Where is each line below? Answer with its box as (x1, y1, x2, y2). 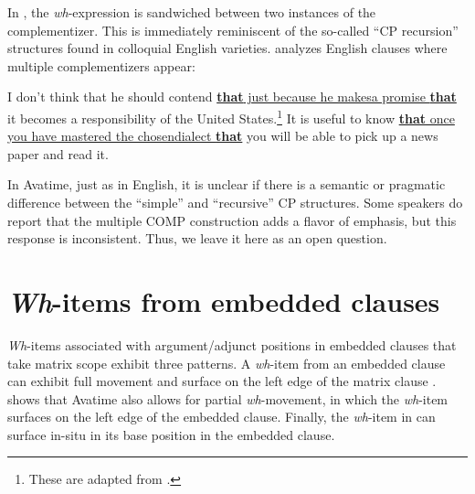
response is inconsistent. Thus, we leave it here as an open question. (7, 229, 387, 248)
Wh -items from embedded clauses (7, 282, 440, 320)
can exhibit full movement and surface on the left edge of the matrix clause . (7, 371, 437, 391)
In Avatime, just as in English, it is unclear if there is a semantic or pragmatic (7, 175, 446, 194)
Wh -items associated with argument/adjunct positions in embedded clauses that (7, 335, 457, 354)
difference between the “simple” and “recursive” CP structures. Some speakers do (7, 193, 463, 211)
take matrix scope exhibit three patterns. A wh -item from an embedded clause (7, 353, 446, 372)
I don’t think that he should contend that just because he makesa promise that (7, 87, 457, 106)
